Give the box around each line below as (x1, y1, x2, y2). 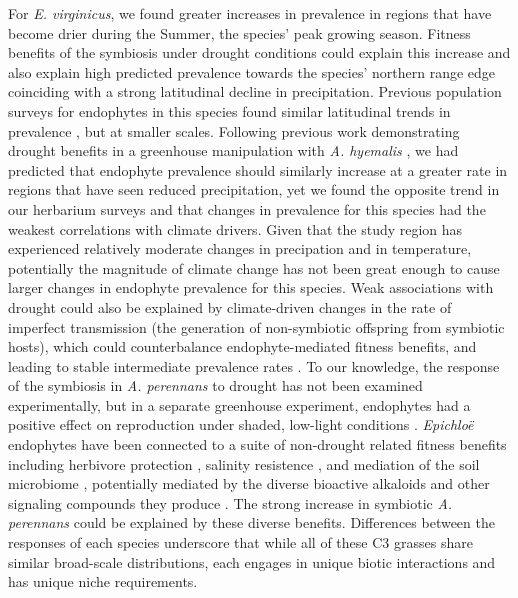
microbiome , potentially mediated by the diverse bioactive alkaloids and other (8, 473, 490, 494)
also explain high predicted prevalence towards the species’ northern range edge (8, 61, 496, 82)
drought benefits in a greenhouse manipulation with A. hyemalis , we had (8, 140, 459, 161)
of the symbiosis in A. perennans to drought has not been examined (8, 375, 423, 396)
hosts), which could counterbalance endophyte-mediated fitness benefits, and (8, 336, 477, 357)
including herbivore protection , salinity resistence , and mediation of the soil (8, 453, 480, 474)
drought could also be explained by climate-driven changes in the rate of (8, 296, 452, 317)
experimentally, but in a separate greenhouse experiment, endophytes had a (8, 394, 471, 415)
